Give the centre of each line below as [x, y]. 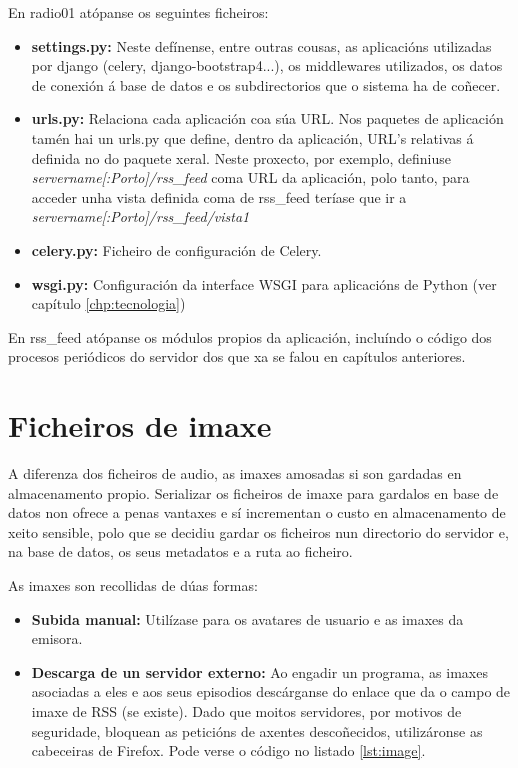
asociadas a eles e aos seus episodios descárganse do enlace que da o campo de [271, 691]
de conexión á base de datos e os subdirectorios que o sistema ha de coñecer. [266, 84]
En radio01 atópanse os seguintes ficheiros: [138, 12]
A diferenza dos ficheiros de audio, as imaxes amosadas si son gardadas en [235, 473]
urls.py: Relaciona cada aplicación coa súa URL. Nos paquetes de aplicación [267, 118]
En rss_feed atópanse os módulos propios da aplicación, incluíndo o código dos [250, 336]
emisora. [57, 638]
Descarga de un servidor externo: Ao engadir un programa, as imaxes [259, 671]
